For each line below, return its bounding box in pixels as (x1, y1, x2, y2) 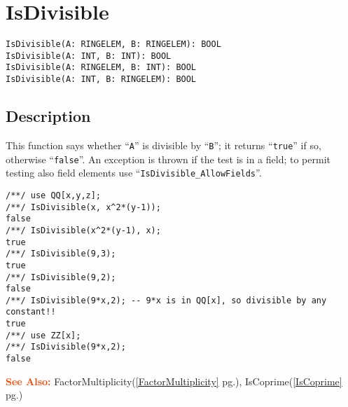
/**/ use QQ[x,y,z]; (6, 190, 102, 200)
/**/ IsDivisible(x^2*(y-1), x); (6, 225, 161, 235)
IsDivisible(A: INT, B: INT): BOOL (6, 50, 172, 61)
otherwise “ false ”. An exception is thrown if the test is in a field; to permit (6, 151, 330, 166)
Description (6, 105, 91, 127)
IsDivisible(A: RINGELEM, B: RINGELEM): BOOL (6, 39, 221, 50)
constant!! (6, 307, 56, 317)
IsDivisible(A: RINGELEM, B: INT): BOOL (6, 62, 197, 73)
